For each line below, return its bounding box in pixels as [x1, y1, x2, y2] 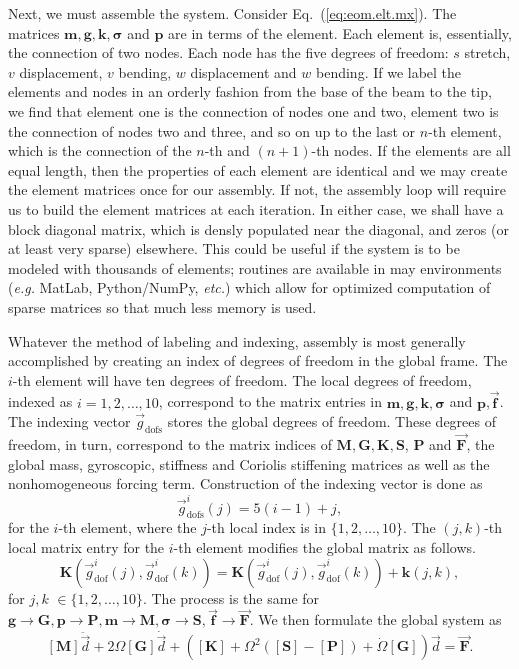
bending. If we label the [315, 61, 462, 82]
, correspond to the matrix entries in [158, 391, 382, 412]
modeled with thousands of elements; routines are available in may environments [8, 257, 502, 278]
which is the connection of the [8, 140, 192, 161]
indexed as [8, 391, 73, 412]
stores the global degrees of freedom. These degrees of [167, 411, 496, 432]
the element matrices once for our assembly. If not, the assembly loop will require [8, 179, 506, 200]
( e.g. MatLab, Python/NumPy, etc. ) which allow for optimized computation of [8, 277, 491, 298]
